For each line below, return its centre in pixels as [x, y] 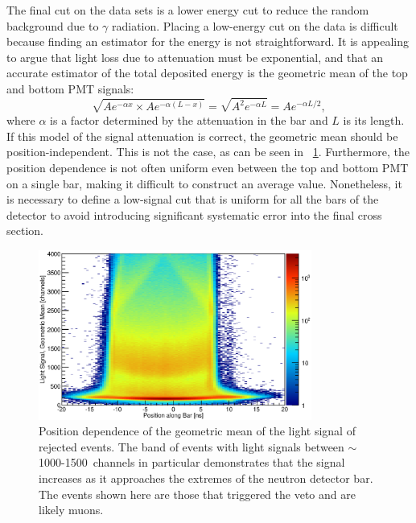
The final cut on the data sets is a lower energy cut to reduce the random [188, 10]
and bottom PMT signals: [70, 88]
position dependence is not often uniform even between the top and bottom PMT [208, 167]
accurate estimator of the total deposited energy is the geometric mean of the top [207, 73]
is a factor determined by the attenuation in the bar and [189, 120]
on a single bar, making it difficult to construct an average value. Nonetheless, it [204, 183]
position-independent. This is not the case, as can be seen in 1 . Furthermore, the [208, 152]
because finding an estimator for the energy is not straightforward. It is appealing [208, 41]
